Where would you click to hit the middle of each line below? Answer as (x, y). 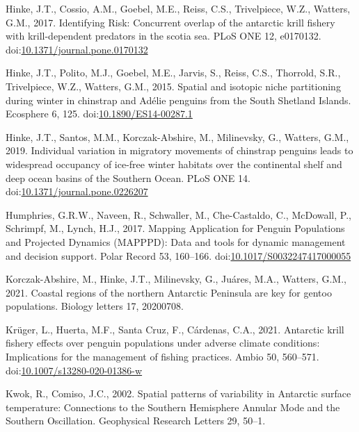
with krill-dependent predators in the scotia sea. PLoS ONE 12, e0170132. (163, 36)
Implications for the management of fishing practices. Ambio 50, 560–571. (162, 357)
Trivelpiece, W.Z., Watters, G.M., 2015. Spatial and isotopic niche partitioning (173, 86)
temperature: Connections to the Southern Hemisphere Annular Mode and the (173, 407)
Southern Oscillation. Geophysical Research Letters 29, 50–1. (136, 421)
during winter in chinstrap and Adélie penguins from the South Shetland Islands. (178, 100)
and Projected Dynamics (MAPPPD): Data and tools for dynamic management (176, 241)
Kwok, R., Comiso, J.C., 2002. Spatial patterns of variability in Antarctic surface (178, 393)
